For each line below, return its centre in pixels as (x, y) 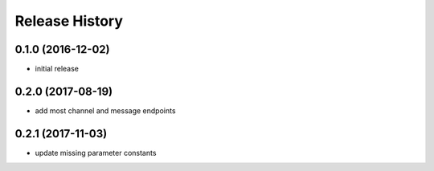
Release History (69, 21)
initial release (57, 69)
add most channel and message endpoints (105, 110)
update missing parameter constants (96, 153)
